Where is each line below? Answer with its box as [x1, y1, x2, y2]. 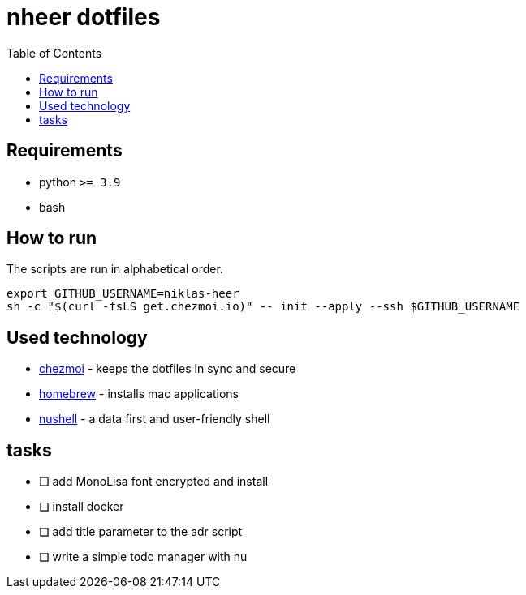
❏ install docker [39, 499, 124, 514]
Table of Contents [6, 45, 102, 60]
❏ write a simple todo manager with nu [39, 550, 248, 564]
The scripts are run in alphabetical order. [6, 262, 223, 276]
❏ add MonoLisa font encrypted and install [39, 474, 269, 489]
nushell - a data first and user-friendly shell [39, 412, 270, 426]
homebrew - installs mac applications [39, 387, 239, 401]
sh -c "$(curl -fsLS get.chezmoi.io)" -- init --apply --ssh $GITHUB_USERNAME [6, 300, 520, 314]
